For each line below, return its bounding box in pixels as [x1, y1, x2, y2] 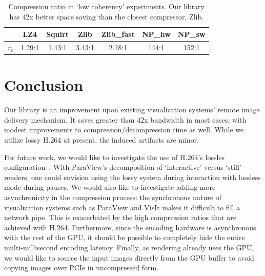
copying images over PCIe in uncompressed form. [4, 262, 159, 273]
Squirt [46, 29, 69, 40]
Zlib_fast [101, 29, 135, 40]
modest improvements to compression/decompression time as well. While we [4, 124, 244, 135]
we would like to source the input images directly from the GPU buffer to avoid [4, 252, 254, 263]
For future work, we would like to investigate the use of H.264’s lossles [4, 151, 225, 162]
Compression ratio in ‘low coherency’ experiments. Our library [8, 1, 205, 11]
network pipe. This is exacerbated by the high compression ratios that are [4, 212, 236, 223]
